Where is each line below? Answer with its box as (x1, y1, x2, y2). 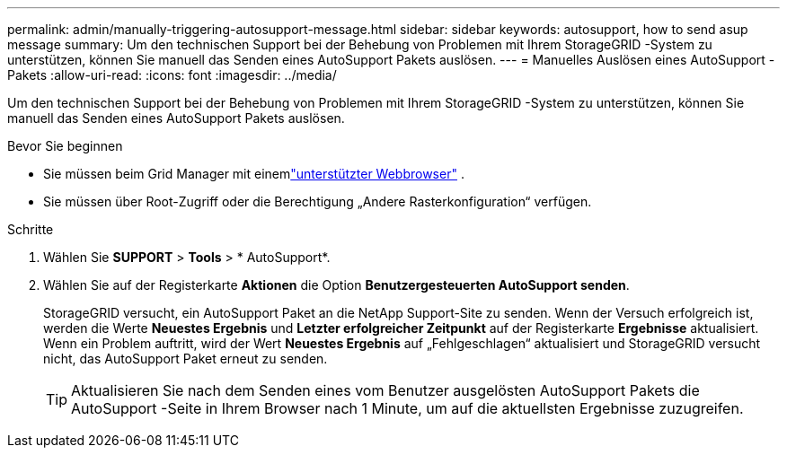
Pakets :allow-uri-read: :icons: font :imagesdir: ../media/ (7, 67, 337, 83)
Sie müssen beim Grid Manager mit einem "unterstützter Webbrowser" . (43, 166, 464, 181)
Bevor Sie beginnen (7, 138, 123, 153)
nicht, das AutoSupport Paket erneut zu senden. (43, 351, 328, 366)
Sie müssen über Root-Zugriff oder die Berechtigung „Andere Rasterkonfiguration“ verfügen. (43, 194, 592, 209)
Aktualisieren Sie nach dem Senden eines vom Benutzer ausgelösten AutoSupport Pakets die (71, 381, 700, 399)
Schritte (7, 222, 54, 237)
